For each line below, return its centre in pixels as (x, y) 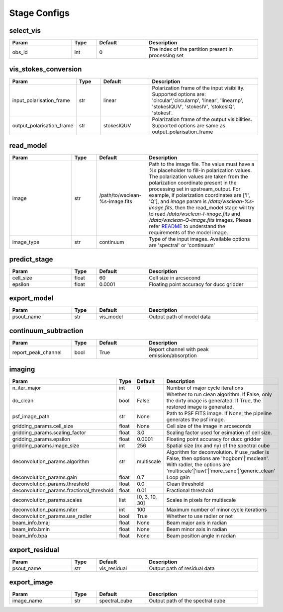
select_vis (25, 31)
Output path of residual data (182, 568)
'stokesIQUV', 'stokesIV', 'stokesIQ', (193, 106)
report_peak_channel (37, 352)
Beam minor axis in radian (197, 529)
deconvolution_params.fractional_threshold (63, 491)
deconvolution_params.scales (47, 500)
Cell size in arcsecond (175, 277)
